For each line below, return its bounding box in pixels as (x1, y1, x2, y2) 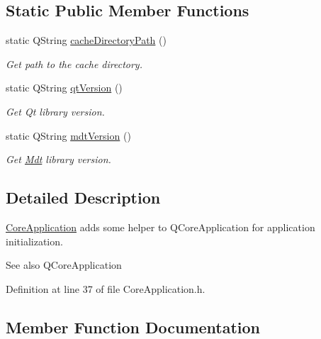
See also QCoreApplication (6, 257, 122, 272)
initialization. (6, 233, 63, 248)
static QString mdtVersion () (6, 128, 131, 143)
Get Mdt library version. (6, 152, 111, 167)
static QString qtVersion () (6, 80, 123, 95)
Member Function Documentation (6, 316, 261, 338)
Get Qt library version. (6, 104, 105, 118)
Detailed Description (6, 187, 161, 209)
